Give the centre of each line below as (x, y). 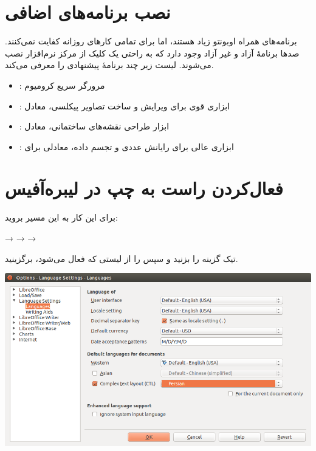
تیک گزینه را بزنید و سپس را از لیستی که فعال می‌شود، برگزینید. (122, 258)
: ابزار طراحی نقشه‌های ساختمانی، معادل (94, 126)
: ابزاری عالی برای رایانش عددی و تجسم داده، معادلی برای (126, 146)
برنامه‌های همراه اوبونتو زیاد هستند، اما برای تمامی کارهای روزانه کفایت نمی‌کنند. (151, 41)
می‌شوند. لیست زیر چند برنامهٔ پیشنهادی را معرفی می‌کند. (109, 65)
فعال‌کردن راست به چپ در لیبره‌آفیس (144, 188)
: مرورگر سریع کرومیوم (62, 85)
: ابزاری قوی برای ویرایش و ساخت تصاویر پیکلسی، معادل (125, 105)
